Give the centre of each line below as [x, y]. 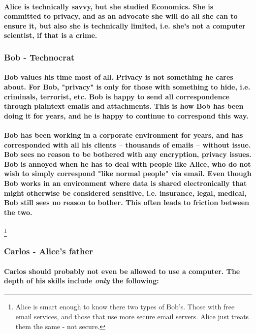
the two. [18, 212]
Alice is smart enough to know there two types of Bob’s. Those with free [125, 307]
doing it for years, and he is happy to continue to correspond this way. [126, 115]
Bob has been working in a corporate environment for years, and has [124, 135]
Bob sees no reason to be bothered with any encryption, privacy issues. [128, 154]
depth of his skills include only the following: [81, 281]
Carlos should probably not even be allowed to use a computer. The [122, 271]
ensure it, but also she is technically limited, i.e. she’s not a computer [125, 25]
